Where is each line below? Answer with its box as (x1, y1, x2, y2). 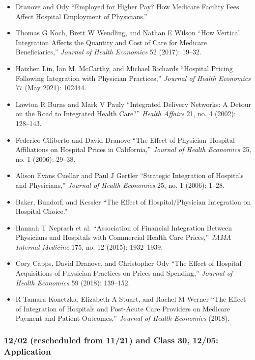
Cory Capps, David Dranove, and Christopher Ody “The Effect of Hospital (15, 258, 242, 268)
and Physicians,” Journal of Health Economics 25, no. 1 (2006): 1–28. (15, 180, 225, 190)
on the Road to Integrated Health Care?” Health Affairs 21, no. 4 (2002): (15, 108, 236, 119)
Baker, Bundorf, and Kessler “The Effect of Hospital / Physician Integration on (15, 196, 251, 206)
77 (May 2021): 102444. (15, 82, 86, 93)
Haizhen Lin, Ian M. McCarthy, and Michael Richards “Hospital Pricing (15, 63, 233, 73)
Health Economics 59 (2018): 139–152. (15, 277, 130, 287)
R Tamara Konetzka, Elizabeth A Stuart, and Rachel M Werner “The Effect (15, 294, 246, 304)
